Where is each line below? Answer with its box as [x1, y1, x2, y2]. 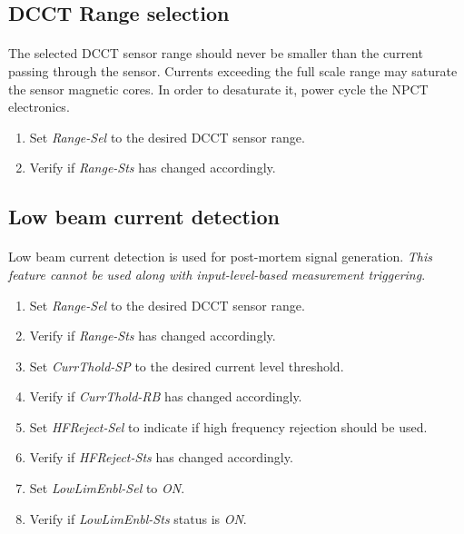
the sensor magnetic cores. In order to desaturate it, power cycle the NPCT [8, 79, 429, 98]
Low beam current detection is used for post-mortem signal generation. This [8, 247, 432, 266]
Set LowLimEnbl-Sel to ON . [29, 479, 185, 498]
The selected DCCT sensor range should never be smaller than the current [8, 44, 423, 63]
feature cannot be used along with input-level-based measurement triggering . [8, 264, 426, 283]
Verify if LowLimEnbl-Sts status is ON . [29, 509, 247, 528]
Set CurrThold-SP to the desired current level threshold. [29, 356, 344, 375]
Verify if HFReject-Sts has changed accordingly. [29, 448, 293, 467]
